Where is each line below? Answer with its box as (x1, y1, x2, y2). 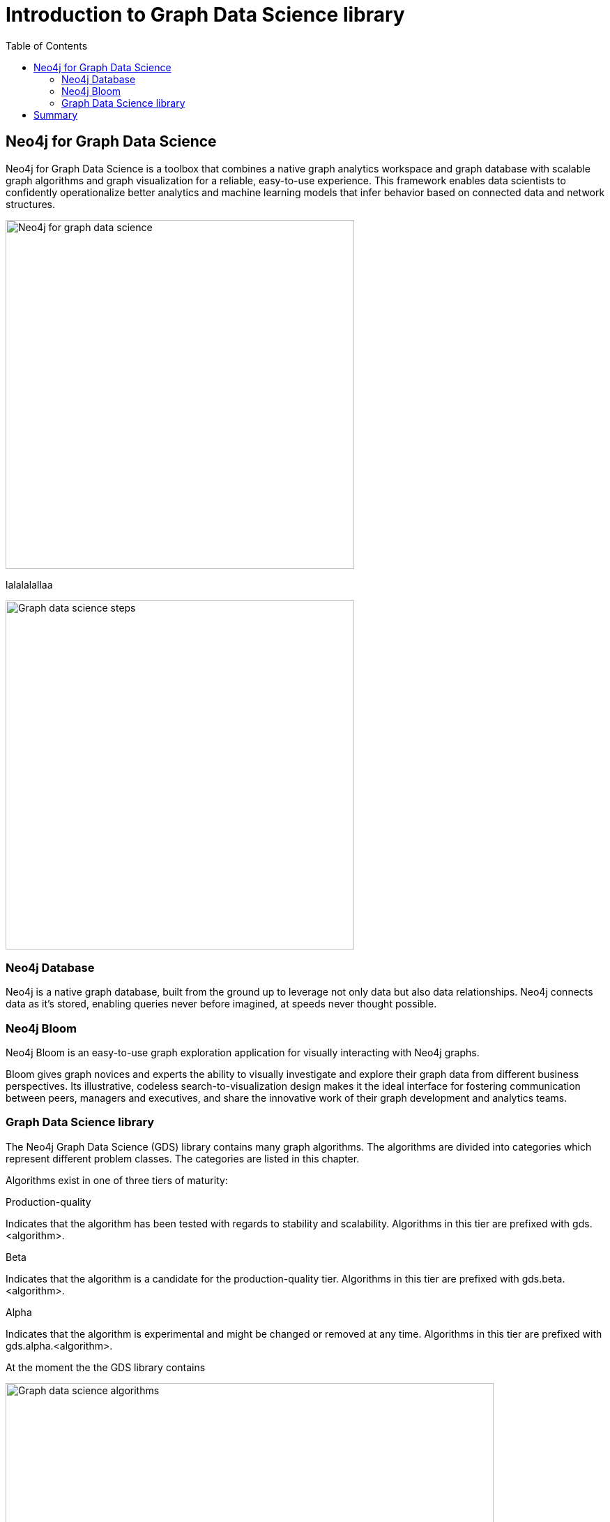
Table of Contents (6, 39, 88, 52)
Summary (33, 108, 78, 121)
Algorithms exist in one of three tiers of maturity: (6, 1174, 228, 1186)
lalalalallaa (6, 578, 53, 591)
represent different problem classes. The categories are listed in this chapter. (6, 1152, 360, 1165)
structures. (6, 198, 55, 210)
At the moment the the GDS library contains (6, 1361, 206, 1373)
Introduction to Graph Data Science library (6, 3, 405, 27)
